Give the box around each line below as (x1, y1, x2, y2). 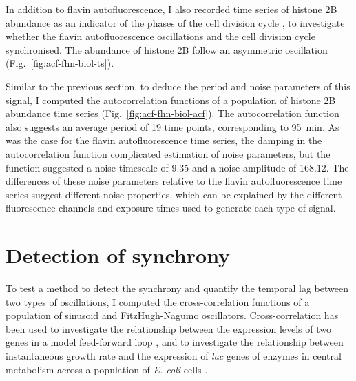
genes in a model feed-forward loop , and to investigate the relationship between (6, 335, 344, 349)
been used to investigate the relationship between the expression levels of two (6, 321, 331, 336)
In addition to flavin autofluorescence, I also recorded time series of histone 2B (6, 2, 337, 16)
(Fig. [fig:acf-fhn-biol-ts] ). (6, 56, 114, 70)
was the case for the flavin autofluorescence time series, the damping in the (6, 133, 322, 147)
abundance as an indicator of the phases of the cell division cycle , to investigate (6, 15, 345, 30)
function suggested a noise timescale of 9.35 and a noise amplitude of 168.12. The (6, 160, 349, 174)
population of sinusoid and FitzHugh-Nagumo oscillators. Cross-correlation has (6, 308, 339, 322)
